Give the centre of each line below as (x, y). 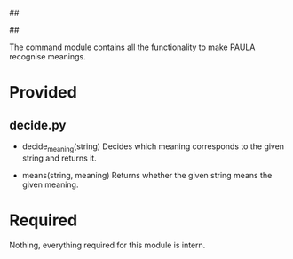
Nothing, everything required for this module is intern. (107, 245)
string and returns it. (59, 158)
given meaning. (50, 184)
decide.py (38, 125)
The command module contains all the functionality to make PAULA (132, 47)
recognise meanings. (48, 56)
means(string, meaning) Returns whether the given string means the (147, 175)
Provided (43, 93)
